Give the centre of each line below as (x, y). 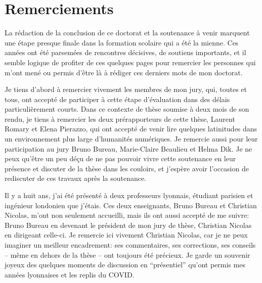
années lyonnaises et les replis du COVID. (70, 274)
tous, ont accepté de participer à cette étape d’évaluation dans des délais (117, 99)
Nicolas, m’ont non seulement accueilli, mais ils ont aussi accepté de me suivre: (127, 215)
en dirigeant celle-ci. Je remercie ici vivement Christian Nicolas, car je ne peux (126, 235)
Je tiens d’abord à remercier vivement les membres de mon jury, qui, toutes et (126, 89)
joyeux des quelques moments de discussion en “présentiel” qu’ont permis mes (125, 265)
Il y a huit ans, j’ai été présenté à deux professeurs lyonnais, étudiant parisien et (129, 195)
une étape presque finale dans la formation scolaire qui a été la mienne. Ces (122, 42)
